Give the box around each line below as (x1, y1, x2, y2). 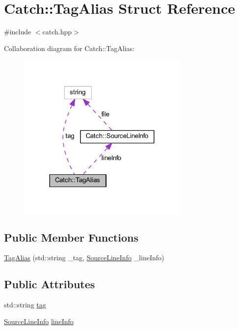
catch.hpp (42, 27, 72, 37)
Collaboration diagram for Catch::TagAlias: (4, 43, 134, 53)
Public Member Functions (4, 229, 138, 245)
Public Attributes (4, 276, 95, 292)
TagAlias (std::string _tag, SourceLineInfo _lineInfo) (4, 252, 164, 263)
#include (4, 27, 31, 37)
